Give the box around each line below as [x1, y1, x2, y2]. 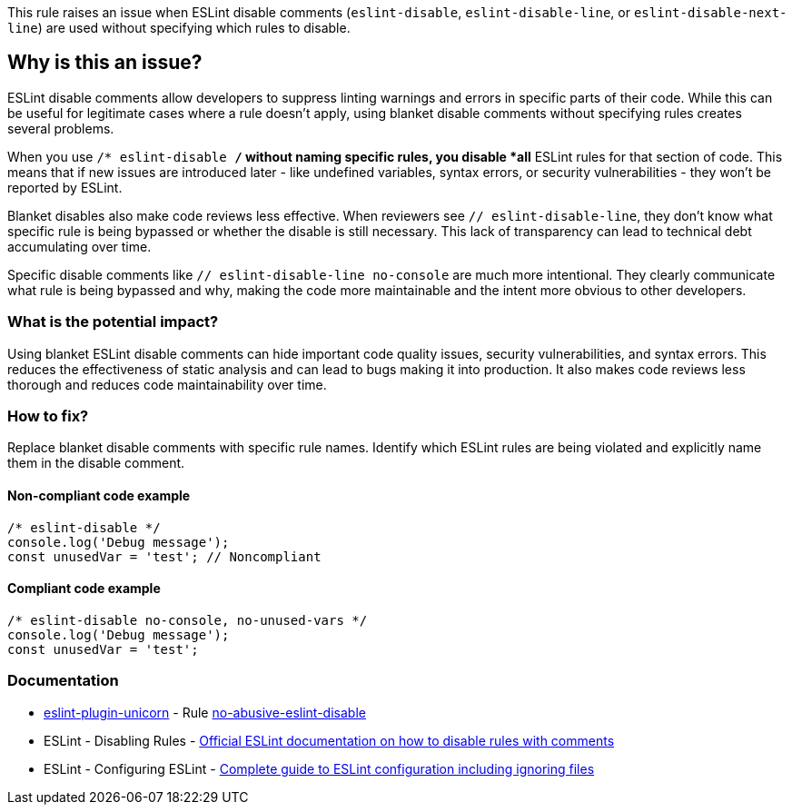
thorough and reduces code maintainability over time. [7, 376, 327, 392]
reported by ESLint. [7, 179, 123, 195]
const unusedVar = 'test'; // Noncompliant [7, 549, 322, 564]
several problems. [7, 120, 114, 136]
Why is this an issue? [7, 51, 203, 74]
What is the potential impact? [7, 312, 219, 332]
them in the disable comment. [7, 455, 185, 471]
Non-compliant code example [7, 487, 191, 503]
